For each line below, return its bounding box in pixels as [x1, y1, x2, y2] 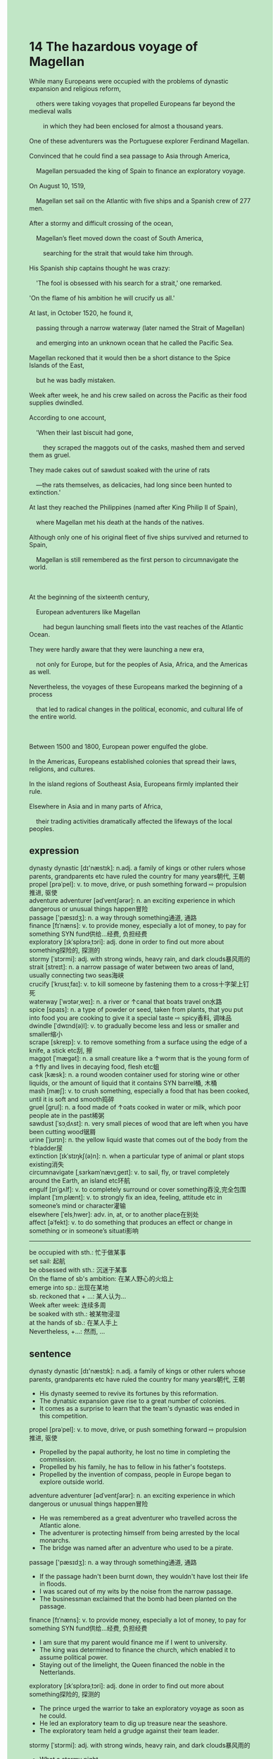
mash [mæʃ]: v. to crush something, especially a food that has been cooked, [29, 1086, 250, 1095]
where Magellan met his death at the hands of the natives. [35, 518, 205, 526]
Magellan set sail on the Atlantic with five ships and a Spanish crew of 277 [35, 196, 251, 205]
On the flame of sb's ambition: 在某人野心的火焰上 [29, 1274, 174, 1283]
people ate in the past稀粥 [29, 1111, 105, 1119]
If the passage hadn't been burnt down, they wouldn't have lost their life [39, 1572, 248, 1580]
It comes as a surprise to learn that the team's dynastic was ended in [39, 1404, 240, 1412]
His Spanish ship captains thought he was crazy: [29, 264, 171, 272]
